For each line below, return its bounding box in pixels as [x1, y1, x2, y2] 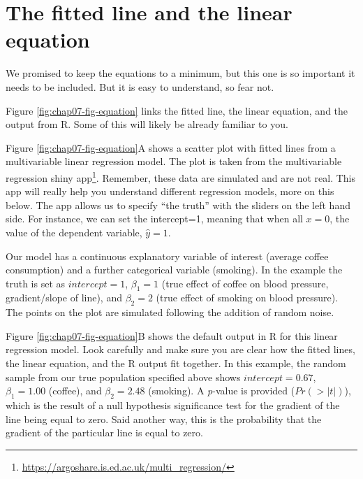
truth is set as [6, 276, 66, 290]
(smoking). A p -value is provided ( [148, 383, 295, 398]
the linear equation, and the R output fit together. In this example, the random [6, 356, 346, 371]
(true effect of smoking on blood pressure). [156, 290, 339, 305]
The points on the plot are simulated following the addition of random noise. [6, 305, 334, 320]
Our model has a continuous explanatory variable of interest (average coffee [6, 248, 329, 263]
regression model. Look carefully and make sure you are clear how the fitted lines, [6, 342, 355, 357]
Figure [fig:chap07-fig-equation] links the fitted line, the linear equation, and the [6, 103, 348, 117]
